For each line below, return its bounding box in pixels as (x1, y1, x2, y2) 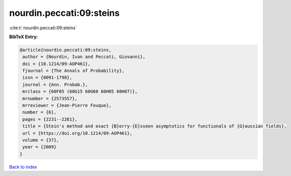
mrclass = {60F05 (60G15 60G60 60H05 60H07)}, (22, 89, 138, 94)
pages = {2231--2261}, (22, 117, 78, 122)
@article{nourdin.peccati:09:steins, (19, 47, 112, 53)
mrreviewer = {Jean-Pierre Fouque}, (22, 103, 112, 109)
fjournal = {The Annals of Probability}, (22, 68, 125, 74)
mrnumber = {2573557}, (22, 96, 78, 101)
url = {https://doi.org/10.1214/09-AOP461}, (22, 130, 133, 136)
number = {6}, (22, 110, 57, 115)
